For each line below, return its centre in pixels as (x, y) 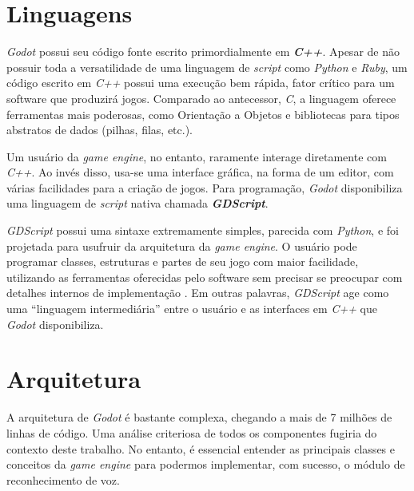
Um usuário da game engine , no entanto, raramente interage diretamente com (197, 156)
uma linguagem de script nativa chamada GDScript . (137, 203)
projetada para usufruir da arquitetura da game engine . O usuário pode (182, 245)
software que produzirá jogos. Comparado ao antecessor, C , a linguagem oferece (201, 98)
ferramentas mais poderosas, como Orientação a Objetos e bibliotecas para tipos (203, 114)
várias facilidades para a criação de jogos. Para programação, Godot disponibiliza (205, 187)
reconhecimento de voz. (63, 479)
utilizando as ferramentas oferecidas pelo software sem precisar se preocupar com (205, 277)
